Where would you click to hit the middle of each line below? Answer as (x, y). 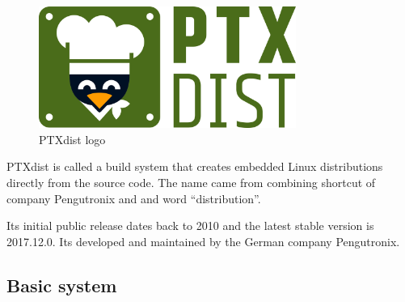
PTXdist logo (72, 139)
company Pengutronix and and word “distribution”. (134, 198)
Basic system (62, 285)
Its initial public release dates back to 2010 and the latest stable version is (190, 225)
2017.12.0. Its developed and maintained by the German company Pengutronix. (203, 241)
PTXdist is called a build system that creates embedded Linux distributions (195, 166)
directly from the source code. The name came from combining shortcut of (191, 183)
